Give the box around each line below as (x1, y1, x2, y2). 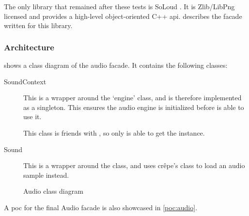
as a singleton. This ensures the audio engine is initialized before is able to (23, 102, 244, 112)
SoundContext (4, 76, 47, 86)
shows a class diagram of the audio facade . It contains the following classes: (4, 60, 228, 70)
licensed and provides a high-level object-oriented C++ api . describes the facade (4, 11, 242, 21)
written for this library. (4, 20, 73, 31)
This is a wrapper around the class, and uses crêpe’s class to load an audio (23, 160, 245, 170)
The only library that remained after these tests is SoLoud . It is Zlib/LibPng (4, 1, 235, 11)
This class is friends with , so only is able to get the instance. (23, 127, 205, 138)
